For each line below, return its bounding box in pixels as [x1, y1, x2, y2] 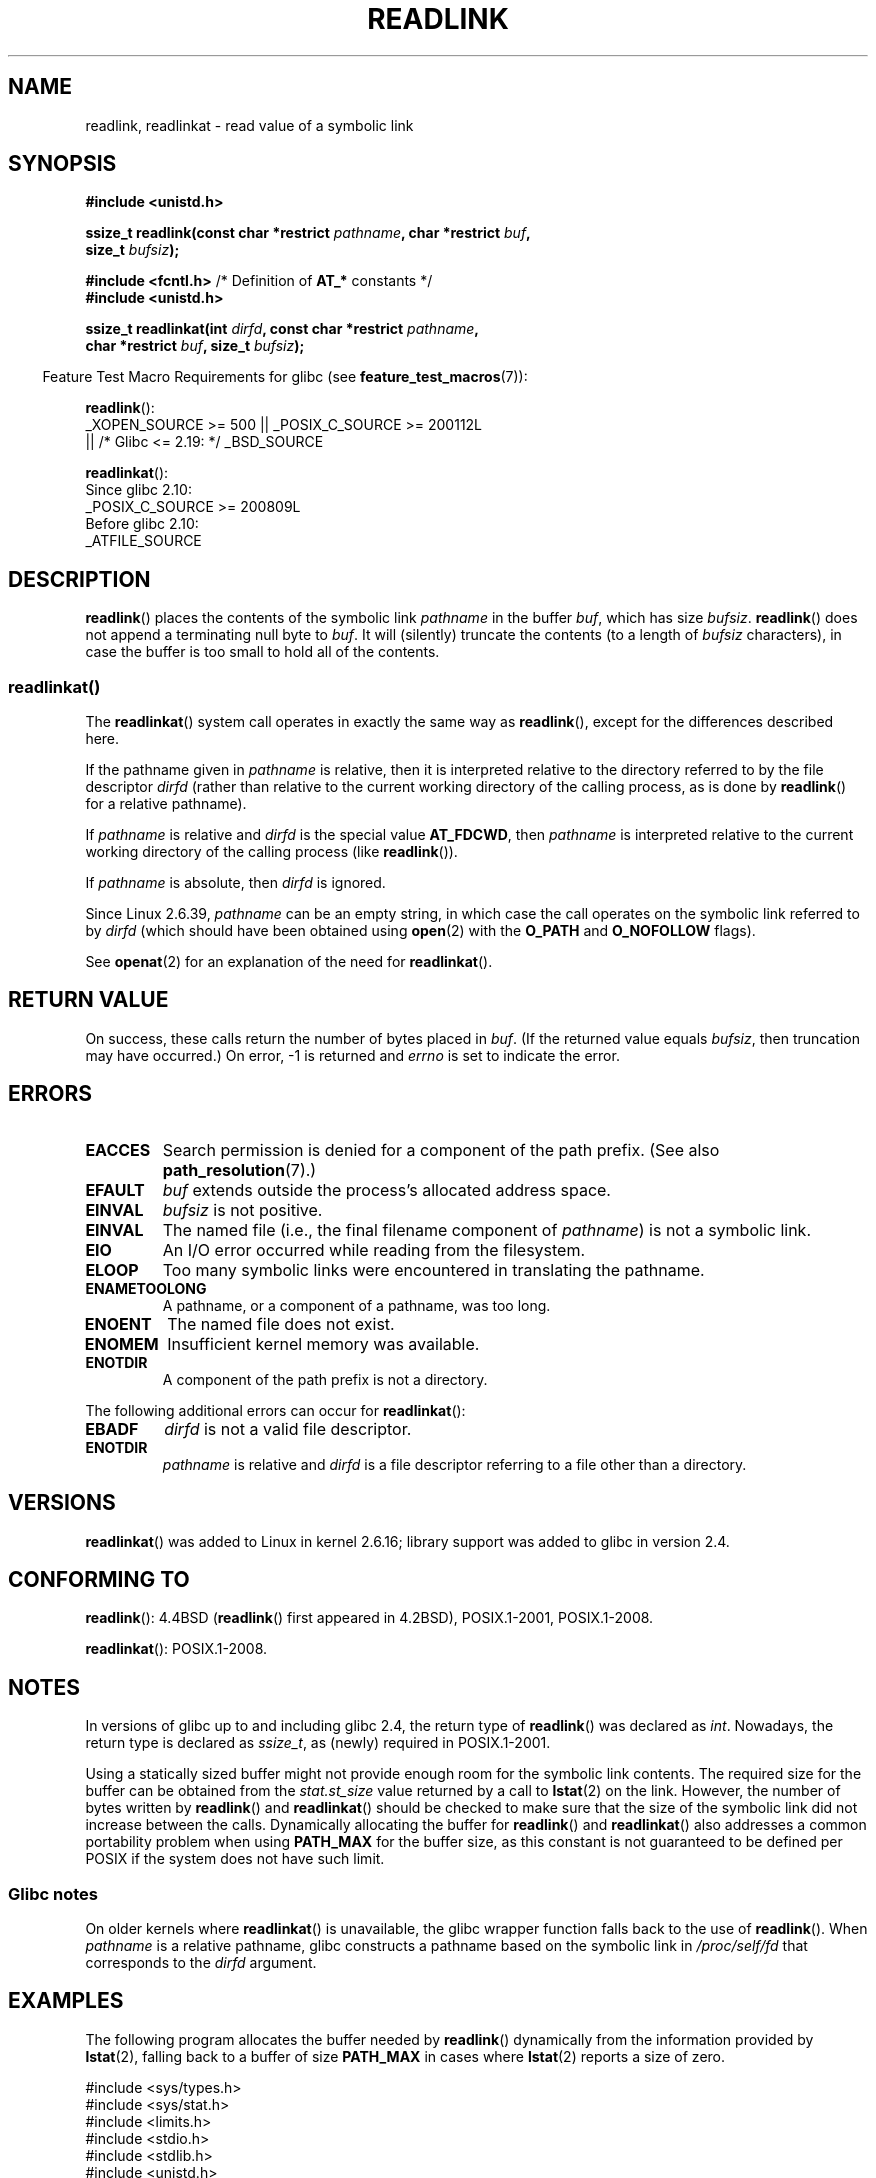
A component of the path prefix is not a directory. [162, 1370, 488, 1388]
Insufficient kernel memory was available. [167, 1333, 480, 1354]
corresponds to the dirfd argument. [85, 1954, 317, 1971]
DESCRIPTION [8, 566, 151, 592]
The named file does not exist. [167, 1313, 395, 1334]
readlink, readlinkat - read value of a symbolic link [85, 116, 414, 134]
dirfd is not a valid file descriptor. [164, 1418, 412, 1439]
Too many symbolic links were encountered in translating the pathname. [162, 1259, 705, 1280]
